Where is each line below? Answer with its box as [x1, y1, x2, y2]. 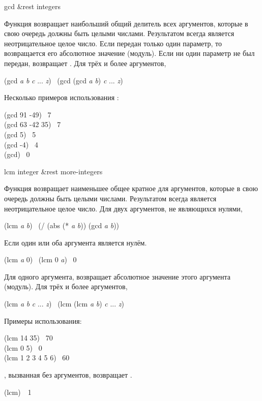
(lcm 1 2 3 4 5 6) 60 [4, 352, 70, 363]
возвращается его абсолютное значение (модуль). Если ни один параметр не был [4, 48, 255, 58]
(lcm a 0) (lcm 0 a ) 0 [4, 254, 77, 265]
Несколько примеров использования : [4, 92, 119, 103]
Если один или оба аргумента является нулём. [4, 237, 147, 248]
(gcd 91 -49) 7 [4, 109, 51, 119]
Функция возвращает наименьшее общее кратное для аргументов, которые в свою [4, 183, 258, 194]
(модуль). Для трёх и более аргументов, [4, 281, 128, 292]
